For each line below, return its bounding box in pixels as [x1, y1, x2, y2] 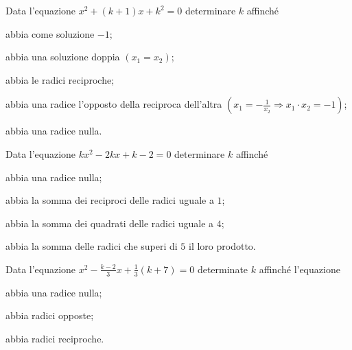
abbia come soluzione [5, 26, 95, 40]
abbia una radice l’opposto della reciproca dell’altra [5, 97, 222, 111]
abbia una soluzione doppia [5, 49, 120, 64]
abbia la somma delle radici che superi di [5, 239, 178, 253]
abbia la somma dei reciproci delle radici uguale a [5, 193, 214, 207]
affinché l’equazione [259, 261, 340, 276]
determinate [197, 261, 248, 276]
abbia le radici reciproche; [5, 72, 115, 86]
